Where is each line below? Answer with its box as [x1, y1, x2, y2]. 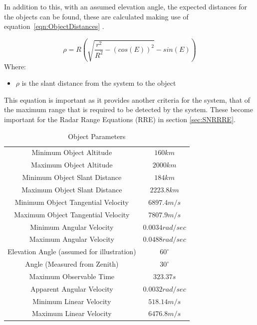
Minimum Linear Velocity [32, 296, 111, 306]
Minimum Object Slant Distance [22, 172, 122, 182]
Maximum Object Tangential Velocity [14, 209, 130, 219]
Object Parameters [68, 131, 126, 141]
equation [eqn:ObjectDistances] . [4, 21, 104, 31]
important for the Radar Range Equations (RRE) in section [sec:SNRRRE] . [4, 114, 236, 124]
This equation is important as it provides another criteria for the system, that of [4, 94, 251, 105]
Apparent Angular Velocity [30, 283, 113, 294]
